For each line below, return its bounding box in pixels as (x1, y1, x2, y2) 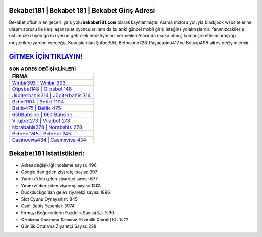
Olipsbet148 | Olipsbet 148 (12, 85, 72, 92)
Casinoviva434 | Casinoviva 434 (12, 136, 87, 143)
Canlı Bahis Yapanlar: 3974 (21, 203, 75, 209)
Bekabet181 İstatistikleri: (9, 150, 85, 158)
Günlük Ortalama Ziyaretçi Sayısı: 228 (21, 223, 97, 229)
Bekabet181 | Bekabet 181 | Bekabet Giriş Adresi (9, 6, 155, 15)
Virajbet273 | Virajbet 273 (12, 117, 70, 124)
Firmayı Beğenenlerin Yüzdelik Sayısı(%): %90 (21, 210, 114, 216)
